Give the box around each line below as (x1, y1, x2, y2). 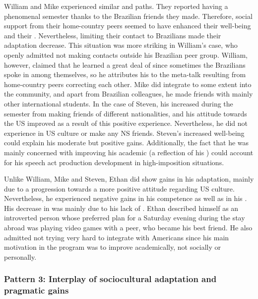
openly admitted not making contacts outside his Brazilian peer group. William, (4, 49, 248, 60)
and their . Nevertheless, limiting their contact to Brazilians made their (4, 30, 221, 40)
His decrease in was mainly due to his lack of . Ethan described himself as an (4, 202, 239, 213)
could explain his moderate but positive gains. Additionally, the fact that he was (4, 137, 249, 148)
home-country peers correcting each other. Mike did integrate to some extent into (4, 79, 252, 89)
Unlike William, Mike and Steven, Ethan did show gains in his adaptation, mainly (4, 174, 254, 184)
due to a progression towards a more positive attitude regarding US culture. (4, 183, 235, 194)
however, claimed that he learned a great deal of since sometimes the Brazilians (4, 59, 246, 70)
